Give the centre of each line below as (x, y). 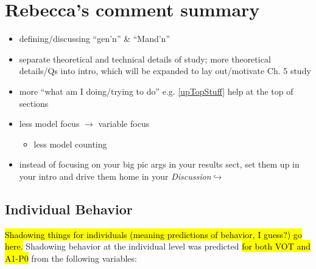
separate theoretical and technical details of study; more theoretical (145, 59)
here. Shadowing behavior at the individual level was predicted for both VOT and (158, 246)
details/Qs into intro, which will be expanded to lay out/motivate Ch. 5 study (165, 71)
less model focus (49, 124)
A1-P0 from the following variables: (71, 258)
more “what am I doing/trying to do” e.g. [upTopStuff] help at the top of (156, 91)
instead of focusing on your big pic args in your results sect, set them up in (159, 164)
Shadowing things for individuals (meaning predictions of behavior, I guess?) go (153, 234)
